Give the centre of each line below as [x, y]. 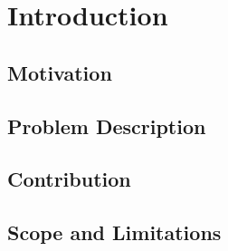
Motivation [60, 72]
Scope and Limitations [114, 232]
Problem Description [107, 125]
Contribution [69, 179]
